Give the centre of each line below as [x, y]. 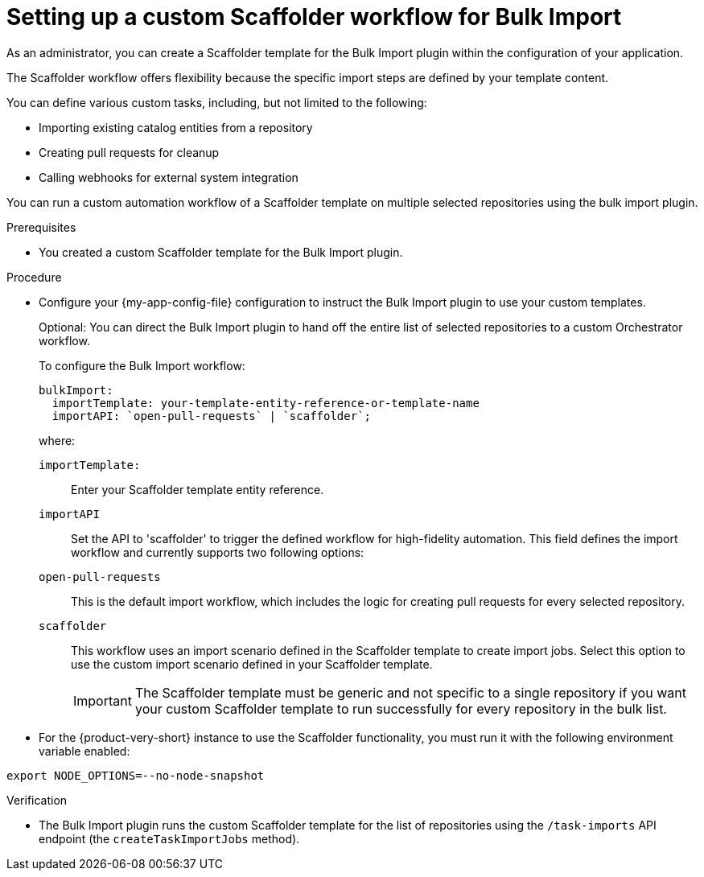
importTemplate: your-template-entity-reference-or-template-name [266, 403]
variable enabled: [84, 751]
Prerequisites [41, 227]
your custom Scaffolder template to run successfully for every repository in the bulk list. [401, 708]
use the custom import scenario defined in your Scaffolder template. [252, 664]
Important [103, 700]
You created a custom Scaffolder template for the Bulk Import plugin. [221, 252]
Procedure [34, 277]
